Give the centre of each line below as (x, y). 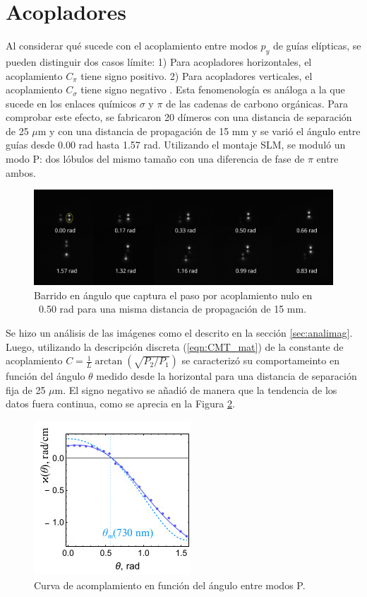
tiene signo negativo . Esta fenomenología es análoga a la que (213, 89)
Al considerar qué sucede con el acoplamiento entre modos (132, 46)
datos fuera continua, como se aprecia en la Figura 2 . (120, 404)
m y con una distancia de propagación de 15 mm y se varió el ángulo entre (199, 131)
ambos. (21, 172)
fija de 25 (26, 389)
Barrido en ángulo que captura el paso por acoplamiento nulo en (173, 295)
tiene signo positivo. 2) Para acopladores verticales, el (197, 75)
